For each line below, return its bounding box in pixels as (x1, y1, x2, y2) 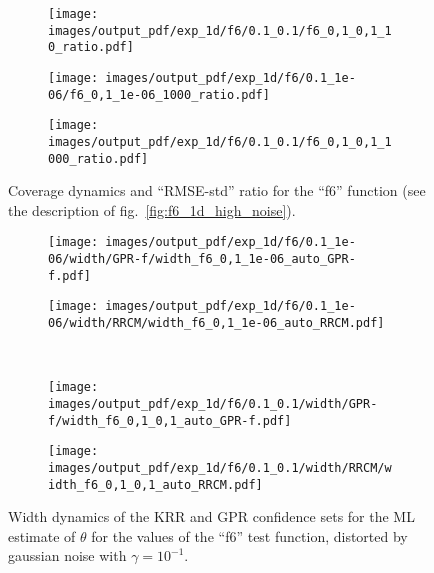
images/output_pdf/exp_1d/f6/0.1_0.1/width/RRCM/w (48, 460, 392, 475)
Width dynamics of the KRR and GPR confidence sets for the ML (8, 506, 415, 527)
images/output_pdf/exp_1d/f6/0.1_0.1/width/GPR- (48, 396, 378, 411)
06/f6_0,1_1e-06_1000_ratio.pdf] (48, 87, 270, 102)
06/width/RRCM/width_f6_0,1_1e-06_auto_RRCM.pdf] (48, 316, 385, 331)
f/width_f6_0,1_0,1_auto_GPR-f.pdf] (48, 413, 292, 428)
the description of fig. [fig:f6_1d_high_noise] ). (8, 199, 296, 220)
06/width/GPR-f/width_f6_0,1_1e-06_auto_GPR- (48, 252, 356, 267)
